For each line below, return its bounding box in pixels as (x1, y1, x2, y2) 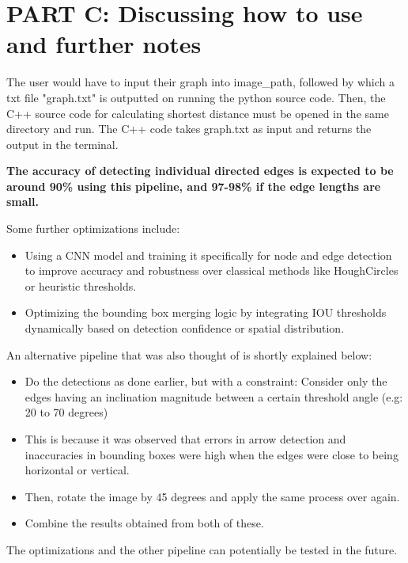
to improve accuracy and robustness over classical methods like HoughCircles (25, 262, 399, 279)
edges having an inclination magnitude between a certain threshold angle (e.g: (25, 388, 403, 405)
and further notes (6, 28, 202, 60)
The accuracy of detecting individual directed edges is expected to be (6, 162, 394, 179)
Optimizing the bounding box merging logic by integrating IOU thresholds (25, 304, 387, 321)
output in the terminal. (6, 135, 119, 152)
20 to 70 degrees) (25, 404, 108, 420)
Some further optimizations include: (6, 220, 180, 237)
